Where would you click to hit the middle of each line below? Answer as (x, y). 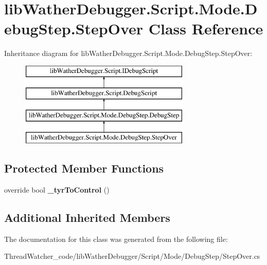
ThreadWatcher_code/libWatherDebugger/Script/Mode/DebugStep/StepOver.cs (132, 256)
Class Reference (206, 29)
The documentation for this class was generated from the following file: (116, 239)
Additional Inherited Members (87, 217)
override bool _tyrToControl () (57, 189)
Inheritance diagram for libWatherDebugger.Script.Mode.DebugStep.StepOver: (128, 53)
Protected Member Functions (84, 168)
